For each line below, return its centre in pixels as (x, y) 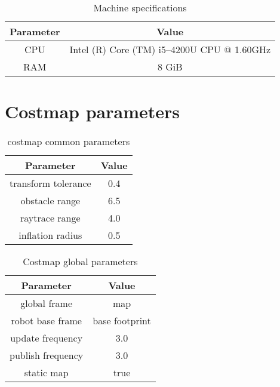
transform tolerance (50, 183)
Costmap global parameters (80, 262)
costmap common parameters (69, 142)
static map (46, 373)
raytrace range (50, 218)
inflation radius (50, 235)
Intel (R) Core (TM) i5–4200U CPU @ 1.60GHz (170, 49)
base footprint (122, 321)
